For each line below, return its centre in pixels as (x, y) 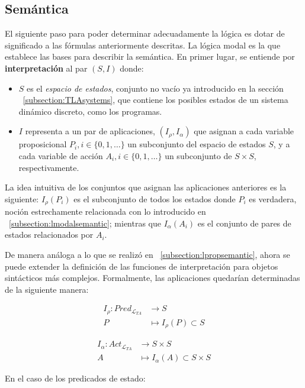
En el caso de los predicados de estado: (75, 378)
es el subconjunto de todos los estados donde (155, 198)
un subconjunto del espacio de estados (197, 144)
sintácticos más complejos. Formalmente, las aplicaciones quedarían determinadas (152, 278)
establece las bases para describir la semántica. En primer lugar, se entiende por (150, 56)
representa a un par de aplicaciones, (90, 131)
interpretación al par (46, 68)
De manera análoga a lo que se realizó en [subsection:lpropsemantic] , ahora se (147, 254)
